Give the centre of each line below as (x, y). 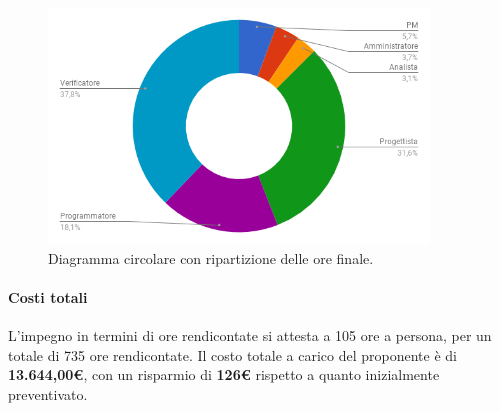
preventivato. (48, 393)
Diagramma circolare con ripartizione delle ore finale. (211, 257)
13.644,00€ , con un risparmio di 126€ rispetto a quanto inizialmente (224, 374)
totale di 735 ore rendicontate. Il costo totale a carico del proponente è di (232, 354)
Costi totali (48, 296)
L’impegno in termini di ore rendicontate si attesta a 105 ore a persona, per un (250, 334)
